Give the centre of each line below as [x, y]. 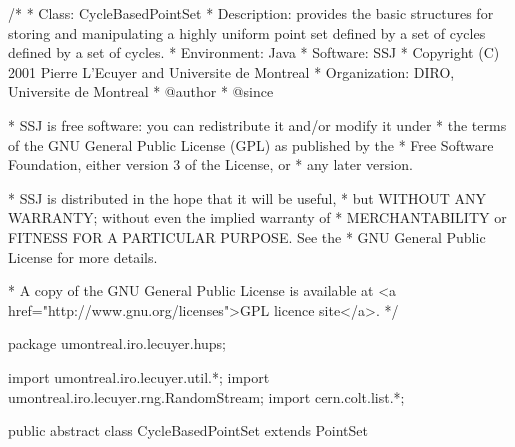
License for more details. [83, 256]
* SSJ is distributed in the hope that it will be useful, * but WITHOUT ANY [247, 197]
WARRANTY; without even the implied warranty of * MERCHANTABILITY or [257, 217]
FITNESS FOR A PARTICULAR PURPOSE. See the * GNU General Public [247, 236]
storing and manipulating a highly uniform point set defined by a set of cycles [247, 32]
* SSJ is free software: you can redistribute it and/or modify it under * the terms [257, 124]
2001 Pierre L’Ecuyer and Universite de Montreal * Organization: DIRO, [231, 71]
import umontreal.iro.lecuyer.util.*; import [139, 376]
